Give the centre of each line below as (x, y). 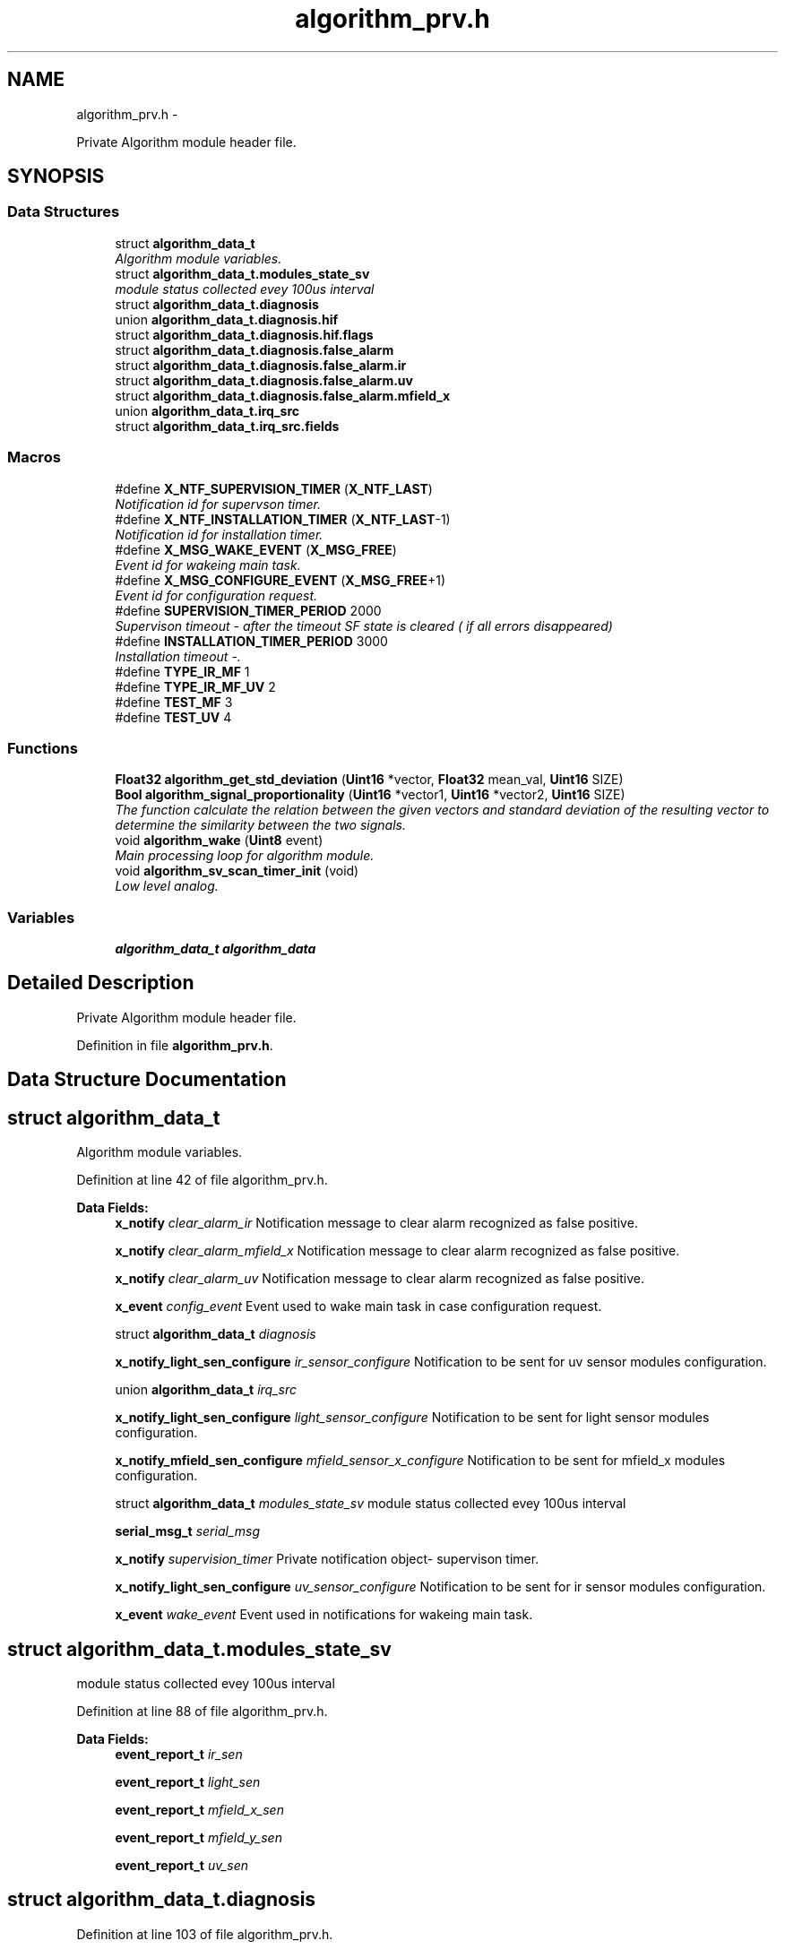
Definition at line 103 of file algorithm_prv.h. (205, 1934)
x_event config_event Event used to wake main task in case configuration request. (358, 1307)
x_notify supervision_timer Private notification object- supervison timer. (327, 1559)
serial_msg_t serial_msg (187, 1531)
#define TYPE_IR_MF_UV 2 (195, 686)
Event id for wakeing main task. (208, 565)
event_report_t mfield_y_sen (198, 1838)
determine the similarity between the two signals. (260, 825)
